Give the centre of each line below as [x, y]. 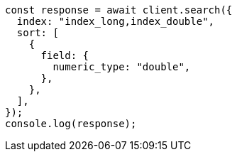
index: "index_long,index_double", [116, 21]
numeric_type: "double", [122, 67]
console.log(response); [71, 124]
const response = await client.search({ [119, 10]
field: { [65, 55]
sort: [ [38, 33]
